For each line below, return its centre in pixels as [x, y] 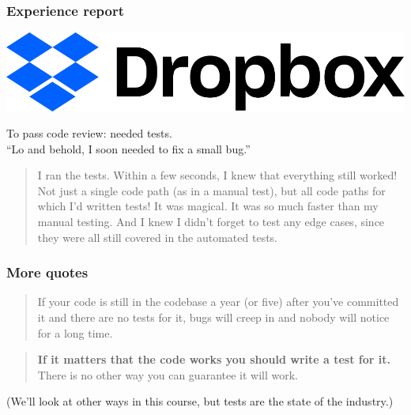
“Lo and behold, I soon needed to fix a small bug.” [128, 148]
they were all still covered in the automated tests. [158, 237]
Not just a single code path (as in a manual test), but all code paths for [211, 190]
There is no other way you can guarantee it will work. [168, 374]
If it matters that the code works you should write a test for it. [214, 359]
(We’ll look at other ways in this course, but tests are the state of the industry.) [200, 401]
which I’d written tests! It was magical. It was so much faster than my [208, 206]
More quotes [47, 272]
